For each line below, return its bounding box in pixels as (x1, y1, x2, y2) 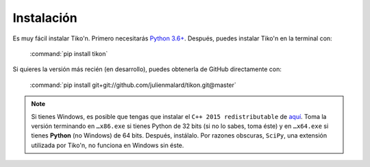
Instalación (12, 10, 78, 25)
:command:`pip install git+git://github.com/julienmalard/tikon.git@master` (29, 81, 236, 89)
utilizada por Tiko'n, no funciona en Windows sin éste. (31, 141, 184, 149)
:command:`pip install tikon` (29, 49, 108, 57)
